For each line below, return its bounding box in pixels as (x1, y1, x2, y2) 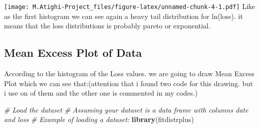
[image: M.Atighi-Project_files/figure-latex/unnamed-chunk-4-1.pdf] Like (4, 1, 256, 11)
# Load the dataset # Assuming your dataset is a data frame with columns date (4, 104, 249, 115)
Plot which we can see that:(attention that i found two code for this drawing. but (4, 78, 253, 88)
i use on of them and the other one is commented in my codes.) (4, 88, 198, 98)
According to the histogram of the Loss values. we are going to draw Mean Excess (4, 68, 255, 79)
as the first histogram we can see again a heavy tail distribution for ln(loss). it (4, 10, 243, 21)
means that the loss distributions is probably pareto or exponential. (4, 20, 211, 31)
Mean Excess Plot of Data (4, 45, 142, 60)
